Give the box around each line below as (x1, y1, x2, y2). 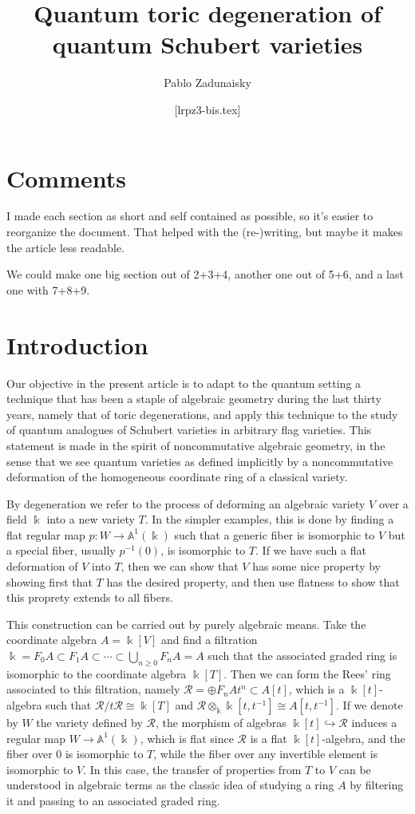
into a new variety (46, 511, 135, 528)
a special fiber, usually (6, 542, 116, 559)
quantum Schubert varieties (52, 28, 363, 61)
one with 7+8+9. (6, 281, 90, 298)
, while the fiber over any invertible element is (153, 745, 378, 762)
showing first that (6, 573, 93, 590)
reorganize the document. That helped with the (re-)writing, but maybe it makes (6, 223, 403, 240)
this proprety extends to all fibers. (6, 589, 173, 606)
